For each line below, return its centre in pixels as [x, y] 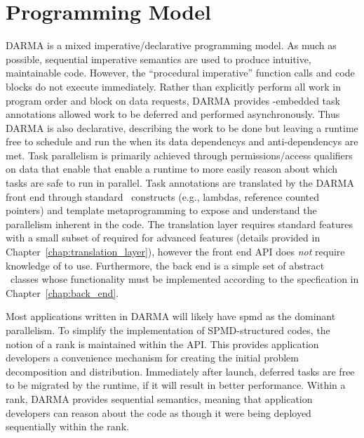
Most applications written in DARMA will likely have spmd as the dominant [171, 316]
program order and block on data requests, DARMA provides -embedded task [173, 100]
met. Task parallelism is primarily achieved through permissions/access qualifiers [179, 155]
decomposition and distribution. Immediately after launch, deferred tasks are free [180, 371]
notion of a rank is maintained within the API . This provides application [162, 344]
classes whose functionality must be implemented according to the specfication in [184, 279]
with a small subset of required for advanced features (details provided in [163, 238]
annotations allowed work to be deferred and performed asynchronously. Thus [173, 114]
